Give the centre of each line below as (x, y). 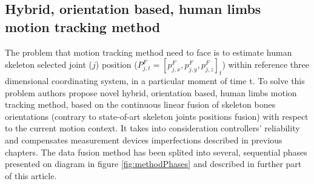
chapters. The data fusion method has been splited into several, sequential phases (156, 152)
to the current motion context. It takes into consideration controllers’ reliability (152, 128)
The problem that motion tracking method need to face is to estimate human (149, 52)
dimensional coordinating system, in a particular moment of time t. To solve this (155, 80)
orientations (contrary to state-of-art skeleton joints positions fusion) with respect (157, 116)
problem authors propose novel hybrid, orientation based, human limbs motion (151, 92)
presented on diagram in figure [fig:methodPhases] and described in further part (153, 164)
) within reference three (266, 64)
